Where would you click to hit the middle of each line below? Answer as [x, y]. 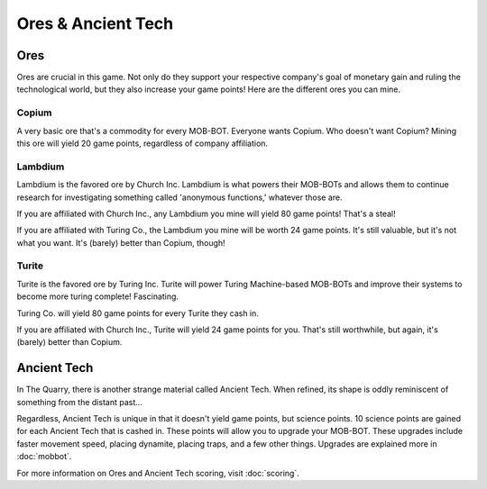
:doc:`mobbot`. [44, 457]
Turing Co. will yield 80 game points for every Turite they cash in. [138, 313]
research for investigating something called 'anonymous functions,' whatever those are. [179, 197]
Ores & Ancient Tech [95, 23]
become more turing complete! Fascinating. [98, 296]
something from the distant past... [80, 402]
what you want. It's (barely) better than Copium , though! [121, 242]
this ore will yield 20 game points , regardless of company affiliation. [142, 143]
